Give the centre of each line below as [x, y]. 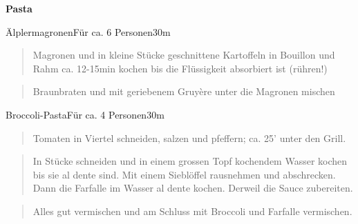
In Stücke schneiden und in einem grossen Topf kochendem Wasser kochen [190, 161]
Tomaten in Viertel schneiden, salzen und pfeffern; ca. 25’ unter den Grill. [189, 138]
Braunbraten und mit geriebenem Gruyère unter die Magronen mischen [184, 91]
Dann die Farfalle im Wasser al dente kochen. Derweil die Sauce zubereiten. [193, 188]
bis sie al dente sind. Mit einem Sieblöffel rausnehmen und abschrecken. [184, 174]
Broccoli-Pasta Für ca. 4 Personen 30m [85, 114]
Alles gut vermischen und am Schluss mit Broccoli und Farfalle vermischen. [192, 211]
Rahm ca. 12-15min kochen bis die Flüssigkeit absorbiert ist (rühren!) [180, 68]
